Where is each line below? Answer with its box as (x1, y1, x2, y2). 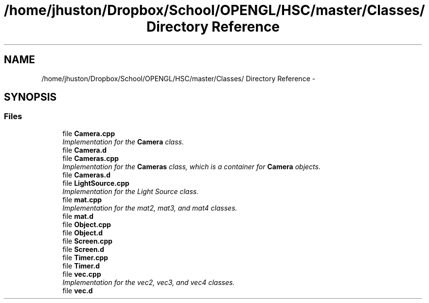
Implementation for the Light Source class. (62, 187, 199, 196)
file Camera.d (62, 145, 107, 154)
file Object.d (62, 228, 103, 237)
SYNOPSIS (4, 91, 57, 104)
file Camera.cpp (62, 129, 115, 138)
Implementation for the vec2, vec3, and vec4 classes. (62, 278, 235, 286)
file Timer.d (62, 261, 100, 270)
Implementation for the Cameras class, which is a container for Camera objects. (62, 162, 321, 171)
